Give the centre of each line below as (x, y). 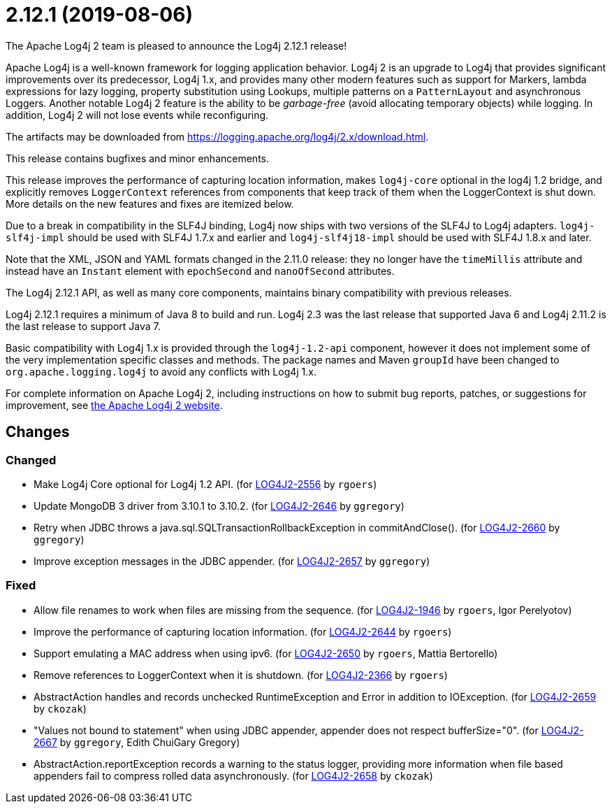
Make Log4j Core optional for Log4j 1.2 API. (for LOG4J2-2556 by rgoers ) (205, 484)
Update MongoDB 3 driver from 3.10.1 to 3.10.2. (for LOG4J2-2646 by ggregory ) (219, 506)
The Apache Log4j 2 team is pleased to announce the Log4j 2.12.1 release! (176, 45)
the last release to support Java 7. (83, 326)
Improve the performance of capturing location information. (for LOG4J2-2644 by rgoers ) (243, 631)
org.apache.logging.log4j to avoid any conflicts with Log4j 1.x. (161, 371)
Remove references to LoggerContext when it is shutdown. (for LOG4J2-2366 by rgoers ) (241, 675)
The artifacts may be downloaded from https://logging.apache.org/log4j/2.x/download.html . (217, 136)
